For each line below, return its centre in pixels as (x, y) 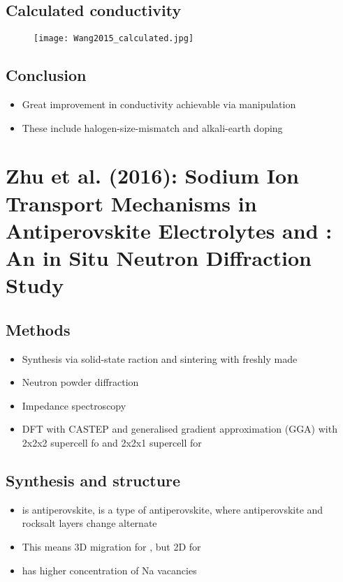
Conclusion (46, 75)
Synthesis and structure (93, 480)
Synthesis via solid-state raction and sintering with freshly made (160, 358)
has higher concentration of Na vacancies (109, 570)
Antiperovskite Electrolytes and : (169, 230)
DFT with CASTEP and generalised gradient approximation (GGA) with (180, 429)
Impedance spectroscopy (74, 405)
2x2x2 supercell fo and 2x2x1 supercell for (112, 442)
